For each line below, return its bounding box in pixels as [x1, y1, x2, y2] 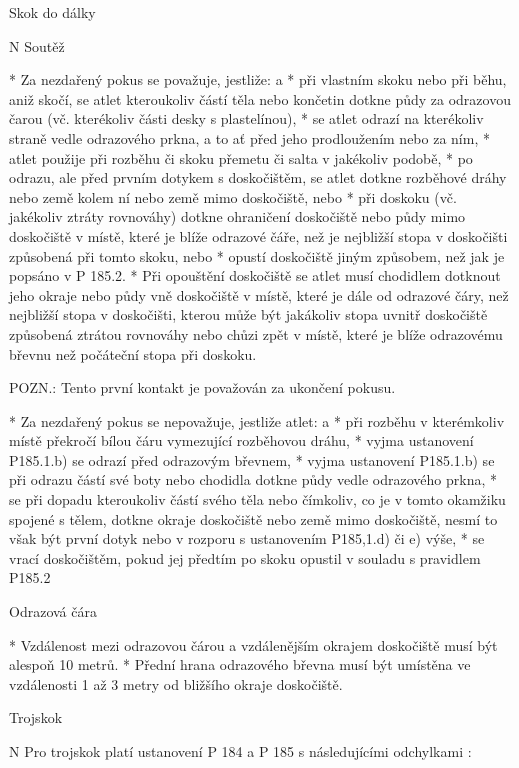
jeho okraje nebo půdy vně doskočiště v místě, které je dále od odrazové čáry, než [9, 284, 509, 305]
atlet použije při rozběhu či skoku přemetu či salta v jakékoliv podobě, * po [9, 147, 473, 168]
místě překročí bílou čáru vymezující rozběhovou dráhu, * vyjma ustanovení [9, 430, 474, 451]
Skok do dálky [9, 2, 96, 22]
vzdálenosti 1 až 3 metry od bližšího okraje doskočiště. [9, 673, 343, 694]
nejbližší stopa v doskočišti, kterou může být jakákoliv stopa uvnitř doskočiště [9, 304, 488, 325]
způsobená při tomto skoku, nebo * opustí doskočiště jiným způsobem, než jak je [9, 245, 505, 266]
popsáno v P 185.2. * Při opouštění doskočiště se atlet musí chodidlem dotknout [9, 265, 501, 286]
